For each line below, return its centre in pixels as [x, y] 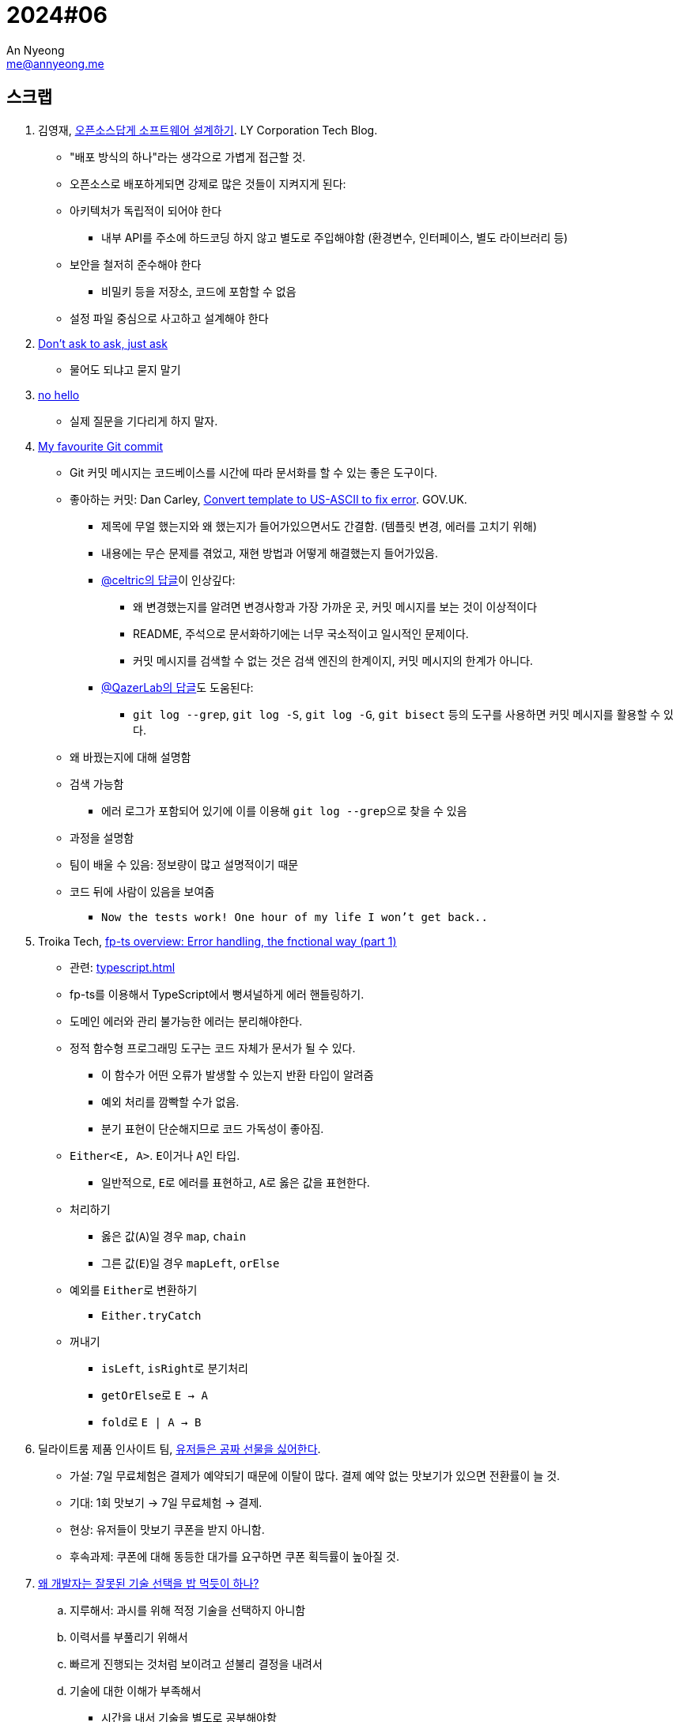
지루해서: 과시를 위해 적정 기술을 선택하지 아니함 [188, 1610]
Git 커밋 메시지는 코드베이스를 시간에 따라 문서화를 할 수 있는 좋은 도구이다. [254, 472]
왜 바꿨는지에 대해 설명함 [130, 757]
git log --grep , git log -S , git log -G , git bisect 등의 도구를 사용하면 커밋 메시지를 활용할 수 [397, 714]
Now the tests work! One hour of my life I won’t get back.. [295, 917]
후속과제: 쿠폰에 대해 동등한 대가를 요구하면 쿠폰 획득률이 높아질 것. [235, 1556]
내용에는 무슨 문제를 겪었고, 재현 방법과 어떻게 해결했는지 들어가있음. [270, 553]
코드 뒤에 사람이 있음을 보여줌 [142, 891]
